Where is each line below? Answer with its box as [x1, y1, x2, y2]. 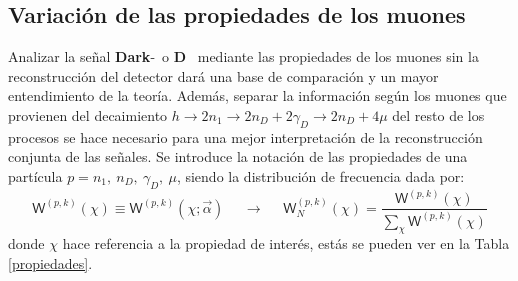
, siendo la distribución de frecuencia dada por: [176, 165, 465, 186]
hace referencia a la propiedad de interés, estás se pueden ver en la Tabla [62, 233, 510, 254]
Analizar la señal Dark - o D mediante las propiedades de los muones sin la [8, 46, 479, 67]
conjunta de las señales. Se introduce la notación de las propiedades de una [8, 146, 468, 167]
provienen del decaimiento [8, 104, 168, 125]
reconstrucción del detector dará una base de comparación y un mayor [8, 65, 439, 86]
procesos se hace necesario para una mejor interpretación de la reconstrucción [8, 126, 483, 147]
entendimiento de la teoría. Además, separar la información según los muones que [8, 85, 507, 106]
